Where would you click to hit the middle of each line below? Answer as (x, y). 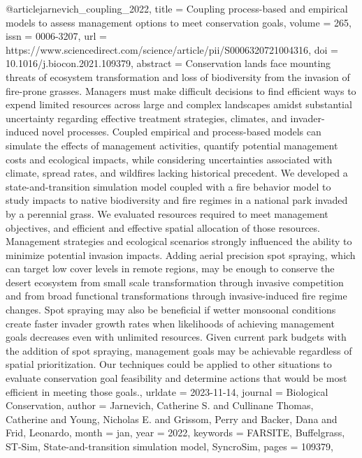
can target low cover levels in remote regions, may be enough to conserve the (170, 268)
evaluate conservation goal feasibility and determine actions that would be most (176, 378)
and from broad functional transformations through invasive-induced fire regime (176, 296)
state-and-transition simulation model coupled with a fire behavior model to (168, 186)
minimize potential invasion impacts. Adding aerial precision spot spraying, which (181, 254)
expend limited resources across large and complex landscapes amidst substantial (179, 104)
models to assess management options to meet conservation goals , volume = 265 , (179, 22)
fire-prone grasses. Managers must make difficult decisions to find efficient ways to (181, 90)
